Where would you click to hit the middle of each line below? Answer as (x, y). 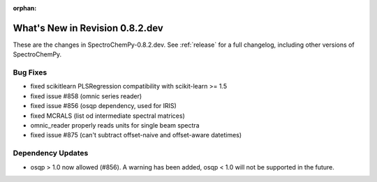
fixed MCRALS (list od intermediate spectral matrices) (108, 116)
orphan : (25, 8)
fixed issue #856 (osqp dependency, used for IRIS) (104, 106)
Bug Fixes (30, 73)
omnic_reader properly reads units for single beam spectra (115, 125)
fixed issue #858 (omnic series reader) (86, 96)
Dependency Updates (51, 153)
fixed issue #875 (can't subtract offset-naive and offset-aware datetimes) (136, 135)
